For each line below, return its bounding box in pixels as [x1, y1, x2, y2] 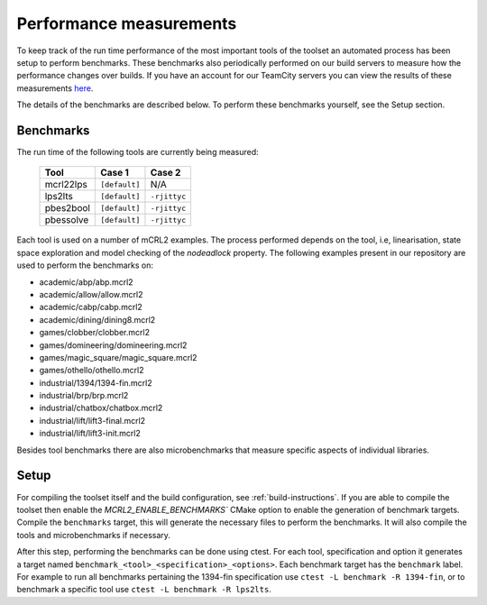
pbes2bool [44, 202, 90, 215]
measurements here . [16, 82, 94, 94]
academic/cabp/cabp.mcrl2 [39, 302, 143, 313]
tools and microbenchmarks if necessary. [16, 529, 171, 540]
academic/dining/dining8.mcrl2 [39, 314, 156, 325]
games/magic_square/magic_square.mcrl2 [39, 352, 198, 362]
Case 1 [100, 167, 130, 179]
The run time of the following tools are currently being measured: [16, 147, 259, 158]
